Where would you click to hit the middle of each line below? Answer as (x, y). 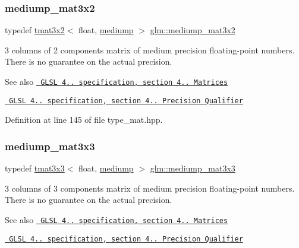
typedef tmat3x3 (35, 168)
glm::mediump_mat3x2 (193, 30)
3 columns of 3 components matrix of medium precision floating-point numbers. (150, 188)
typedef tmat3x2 (35, 30)
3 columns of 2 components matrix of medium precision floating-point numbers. (150, 50)
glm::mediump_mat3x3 (193, 168)
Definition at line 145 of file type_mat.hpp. (84, 120)
